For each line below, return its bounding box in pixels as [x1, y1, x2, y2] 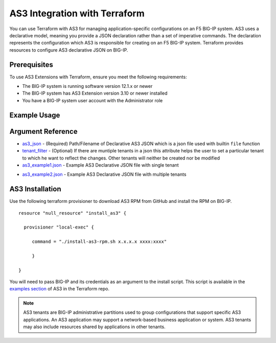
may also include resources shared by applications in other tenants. [23, 324, 166, 330]
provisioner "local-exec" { [24, 224, 95, 230]
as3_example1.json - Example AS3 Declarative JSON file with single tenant [22, 162, 179, 168]
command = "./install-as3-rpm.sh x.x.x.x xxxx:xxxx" [32, 239, 167, 245]
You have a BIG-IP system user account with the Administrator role [22, 97, 163, 103]
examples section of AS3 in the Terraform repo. [9, 286, 110, 292]
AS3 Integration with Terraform [9, 8, 145, 19]
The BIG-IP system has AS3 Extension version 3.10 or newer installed [22, 90, 168, 97]
